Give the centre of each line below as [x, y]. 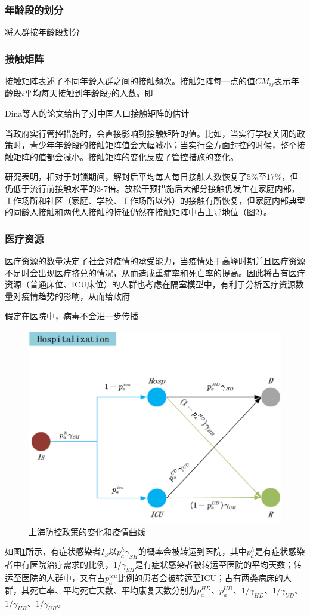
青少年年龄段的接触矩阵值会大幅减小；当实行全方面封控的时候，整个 [163, 145]
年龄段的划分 [34, 9]
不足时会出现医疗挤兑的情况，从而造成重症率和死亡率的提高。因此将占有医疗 [155, 272]
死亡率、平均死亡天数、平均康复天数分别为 [113, 590]
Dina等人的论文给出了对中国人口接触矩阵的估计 [97, 113]
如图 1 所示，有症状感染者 [53, 551]
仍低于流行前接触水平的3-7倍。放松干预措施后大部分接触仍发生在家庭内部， [152, 189]
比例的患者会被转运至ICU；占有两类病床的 [200, 577]
